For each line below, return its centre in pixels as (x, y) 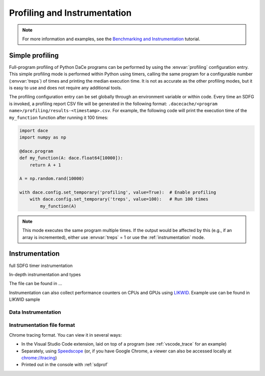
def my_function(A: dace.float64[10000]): (71, 158)
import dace (34, 130)
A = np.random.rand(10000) (52, 179)
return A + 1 (45, 165)
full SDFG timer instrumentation (41, 265)
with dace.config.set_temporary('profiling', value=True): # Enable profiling (118, 192)
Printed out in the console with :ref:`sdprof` (65, 365)
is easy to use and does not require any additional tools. (66, 88)
